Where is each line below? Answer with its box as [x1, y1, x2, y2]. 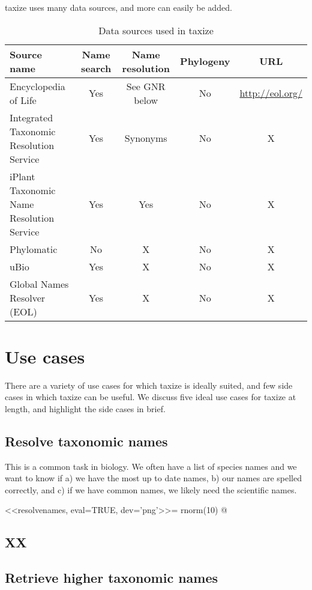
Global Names [10, 276, 69, 291]
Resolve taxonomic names [5, 431, 168, 450]
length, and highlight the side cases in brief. [5, 402, 166, 415]
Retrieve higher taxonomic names [5, 568, 218, 587]
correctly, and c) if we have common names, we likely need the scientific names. [5, 483, 297, 496]
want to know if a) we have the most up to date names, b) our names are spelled [5, 472, 302, 484]
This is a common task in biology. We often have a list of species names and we [5, 460, 297, 472]
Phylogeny [180, 54, 230, 68]
